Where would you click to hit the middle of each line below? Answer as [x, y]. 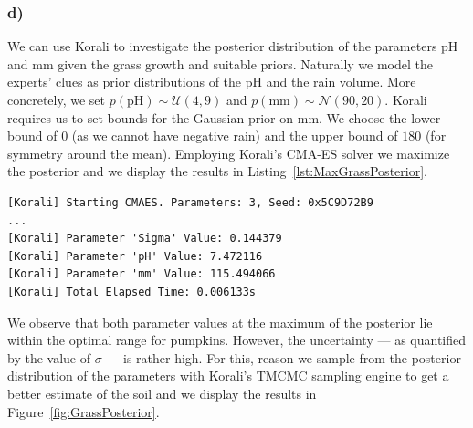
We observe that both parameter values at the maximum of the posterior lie [220, 322]
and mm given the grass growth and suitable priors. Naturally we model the [221, 63]
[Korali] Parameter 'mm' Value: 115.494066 [142, 274]
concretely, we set [57, 99]
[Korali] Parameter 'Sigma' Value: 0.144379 [145, 239]
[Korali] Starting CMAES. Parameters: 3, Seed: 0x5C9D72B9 [190, 202]
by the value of [49, 357]
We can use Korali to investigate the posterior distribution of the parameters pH [233, 46]
